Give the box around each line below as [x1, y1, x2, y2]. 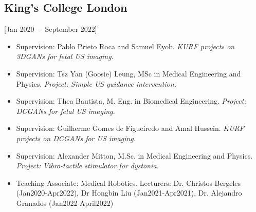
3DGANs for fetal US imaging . [16, 51, 114, 62]
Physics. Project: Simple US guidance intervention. [16, 78, 176, 89]
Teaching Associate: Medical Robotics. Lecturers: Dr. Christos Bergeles [16, 177, 241, 188]
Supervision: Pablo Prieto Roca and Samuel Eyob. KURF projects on [16, 41, 235, 51]
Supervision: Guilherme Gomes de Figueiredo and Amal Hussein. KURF [16, 123, 244, 133]
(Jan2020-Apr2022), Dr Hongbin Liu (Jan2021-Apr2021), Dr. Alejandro [16, 187, 242, 198]
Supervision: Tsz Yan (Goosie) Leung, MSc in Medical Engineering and [16, 68, 241, 79]
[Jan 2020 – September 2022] [4, 24, 97, 34]
